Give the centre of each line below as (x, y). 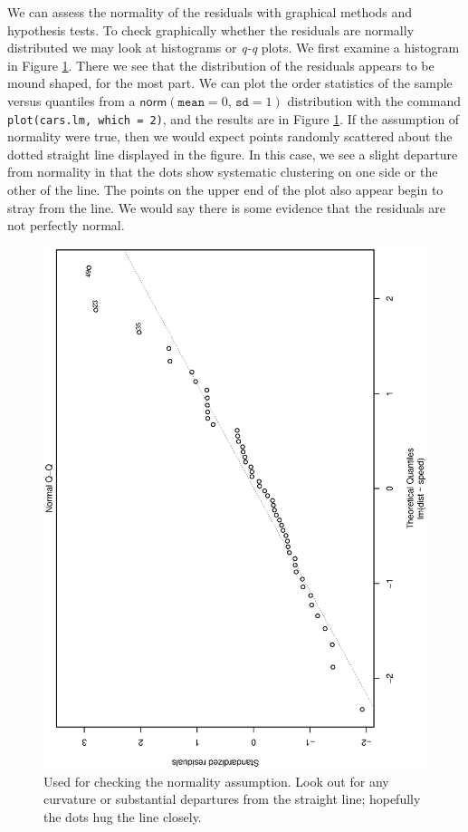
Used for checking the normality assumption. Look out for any (216, 781)
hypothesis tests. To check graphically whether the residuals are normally (211, 29)
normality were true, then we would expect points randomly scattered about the (230, 136)
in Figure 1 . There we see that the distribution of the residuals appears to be (221, 65)
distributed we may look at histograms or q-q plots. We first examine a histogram (234, 48)
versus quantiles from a (72, 100)
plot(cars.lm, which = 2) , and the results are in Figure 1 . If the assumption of (234, 118)
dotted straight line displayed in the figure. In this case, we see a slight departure (233, 154)
